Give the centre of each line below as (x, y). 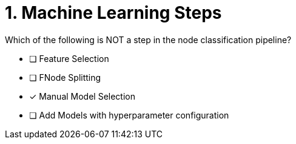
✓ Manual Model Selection (82, 96)
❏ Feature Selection (69, 58)
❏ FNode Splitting (65, 77)
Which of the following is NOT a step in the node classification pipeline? (148, 39)
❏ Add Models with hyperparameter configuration (129, 115)
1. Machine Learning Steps (113, 13)
